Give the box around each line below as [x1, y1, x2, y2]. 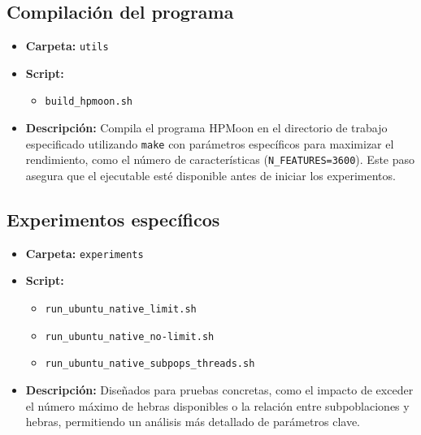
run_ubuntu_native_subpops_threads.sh [45, 358, 255, 370]
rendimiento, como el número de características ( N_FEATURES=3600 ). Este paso [25, 151, 415, 168]
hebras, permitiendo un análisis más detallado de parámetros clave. [25, 413, 361, 430]
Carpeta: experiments [25, 244, 144, 261]
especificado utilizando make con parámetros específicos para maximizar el [25, 135, 394, 152]
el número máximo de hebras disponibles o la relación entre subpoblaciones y [25, 397, 410, 414]
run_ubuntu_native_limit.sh [45, 304, 197, 316]
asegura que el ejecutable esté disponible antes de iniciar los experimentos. [25, 167, 396, 184]
